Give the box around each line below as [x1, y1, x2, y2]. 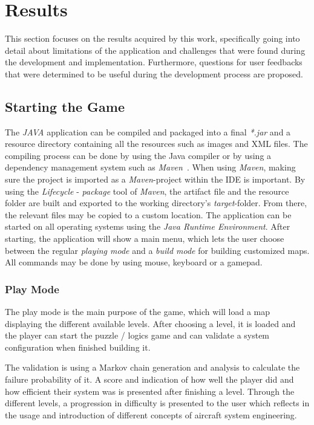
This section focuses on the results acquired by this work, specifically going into [5, 32, 300, 45]
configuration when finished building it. [5, 340, 151, 353]
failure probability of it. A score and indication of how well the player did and [5, 373, 294, 386]
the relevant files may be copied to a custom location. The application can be [5, 208, 292, 221]
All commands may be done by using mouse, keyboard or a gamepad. [5, 256, 263, 268]
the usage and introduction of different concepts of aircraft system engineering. [5, 408, 297, 421]
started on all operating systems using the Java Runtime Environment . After [5, 220, 290, 233]
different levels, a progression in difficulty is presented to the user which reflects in [5, 397, 310, 409]
